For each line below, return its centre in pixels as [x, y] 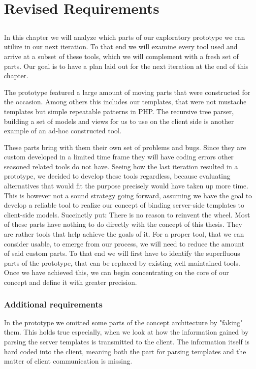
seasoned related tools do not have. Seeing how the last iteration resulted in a [121, 166]
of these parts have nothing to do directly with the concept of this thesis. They [123, 224]
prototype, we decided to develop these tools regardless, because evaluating [117, 176]
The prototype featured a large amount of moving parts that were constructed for [127, 92]
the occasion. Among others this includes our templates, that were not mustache [125, 102]
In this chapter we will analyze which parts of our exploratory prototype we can [125, 37]
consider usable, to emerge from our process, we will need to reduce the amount [124, 243]
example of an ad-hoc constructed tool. [63, 131]
